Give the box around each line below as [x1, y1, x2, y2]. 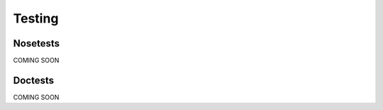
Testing [13, 11, 59, 26]
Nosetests [13, 37, 60, 49]
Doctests [13, 74, 55, 86]
